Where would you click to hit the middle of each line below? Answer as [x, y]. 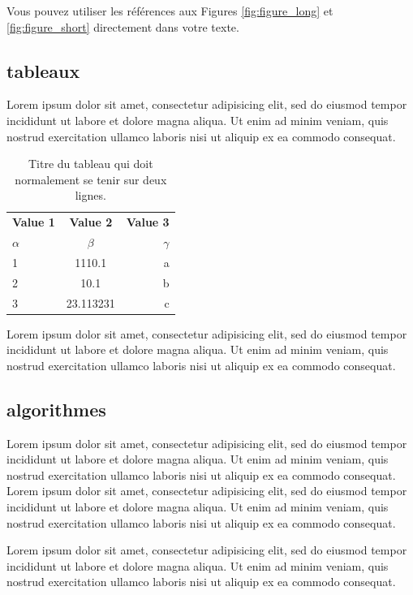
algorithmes [56, 409]
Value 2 [91, 222]
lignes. [90, 195]
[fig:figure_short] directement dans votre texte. [123, 26]
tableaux [43, 70]
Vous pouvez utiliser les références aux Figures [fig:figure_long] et [170, 11]
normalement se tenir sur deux [91, 179]
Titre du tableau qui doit [90, 164]
